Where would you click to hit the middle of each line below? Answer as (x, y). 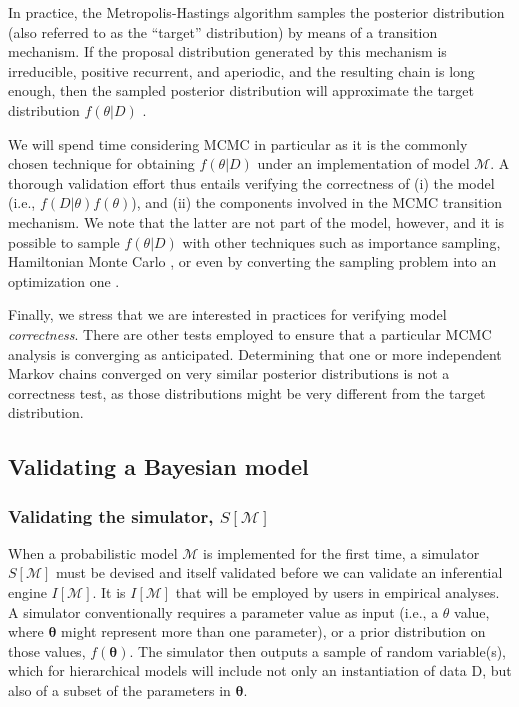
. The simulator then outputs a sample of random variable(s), (317, 650)
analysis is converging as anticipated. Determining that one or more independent (255, 353)
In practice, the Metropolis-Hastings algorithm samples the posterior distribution (256, 12)
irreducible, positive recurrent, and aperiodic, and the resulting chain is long (241, 70)
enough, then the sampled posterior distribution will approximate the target (241, 90)
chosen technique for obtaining (101, 163)
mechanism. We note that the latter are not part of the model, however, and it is (256, 221)
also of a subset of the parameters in (119, 690)
